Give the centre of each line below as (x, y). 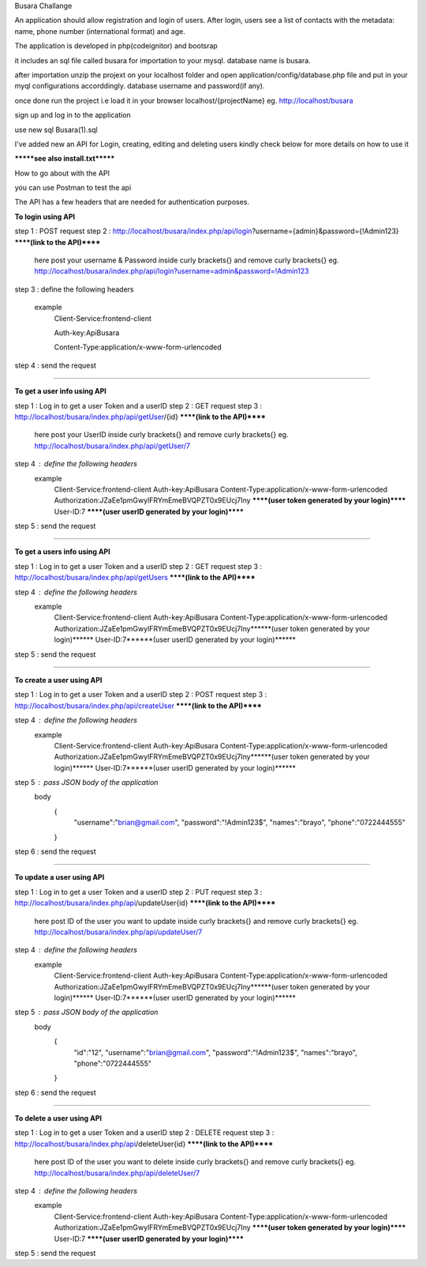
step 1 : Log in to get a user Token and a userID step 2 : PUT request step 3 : (138, 892)
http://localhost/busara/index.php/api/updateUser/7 (118, 932)
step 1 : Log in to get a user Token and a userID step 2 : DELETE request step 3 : (144, 1133)
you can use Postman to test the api (73, 188)
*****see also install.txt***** (65, 159)
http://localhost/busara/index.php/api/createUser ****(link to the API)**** (138, 705)
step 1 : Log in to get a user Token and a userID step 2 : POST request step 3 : (141, 695)
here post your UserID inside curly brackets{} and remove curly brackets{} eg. (161, 435)
